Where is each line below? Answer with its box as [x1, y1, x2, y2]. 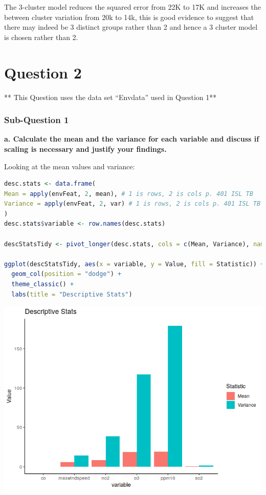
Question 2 [4, 62, 82, 83]
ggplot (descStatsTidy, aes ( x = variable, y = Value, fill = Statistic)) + [4, 260, 264, 268]
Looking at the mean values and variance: [4, 161, 135, 171]
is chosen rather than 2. [4, 31, 78, 42]
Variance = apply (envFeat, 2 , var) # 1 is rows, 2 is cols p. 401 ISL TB [4, 200, 261, 208]
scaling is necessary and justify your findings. [4, 143, 167, 154]
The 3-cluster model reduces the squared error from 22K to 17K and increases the [4, 2, 261, 12]
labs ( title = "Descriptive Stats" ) [11, 290, 132, 298]
